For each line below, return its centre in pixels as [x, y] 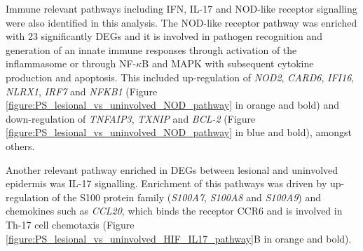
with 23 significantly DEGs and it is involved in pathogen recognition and [164, 36]
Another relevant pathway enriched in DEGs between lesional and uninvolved [172, 169]
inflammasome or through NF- [71, 63]
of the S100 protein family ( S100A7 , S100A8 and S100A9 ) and [186, 197]
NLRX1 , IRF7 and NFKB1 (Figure [82, 91]
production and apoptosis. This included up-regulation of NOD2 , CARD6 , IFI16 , [180, 77]
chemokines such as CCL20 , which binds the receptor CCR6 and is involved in [174, 211]
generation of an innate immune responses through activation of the [151, 49]
